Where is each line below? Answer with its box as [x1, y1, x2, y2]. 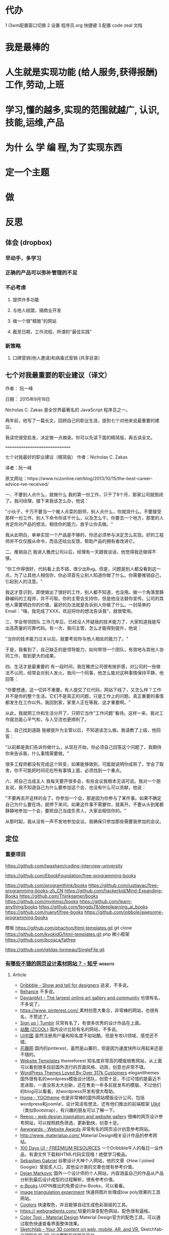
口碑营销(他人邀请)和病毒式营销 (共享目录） [12, 355, 103, 361]
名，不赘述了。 [20, 1013, 51, 1019]
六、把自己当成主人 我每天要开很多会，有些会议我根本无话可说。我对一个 [5, 778, 156, 784]
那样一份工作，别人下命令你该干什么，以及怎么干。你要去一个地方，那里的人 [5, 514, 164, 521]
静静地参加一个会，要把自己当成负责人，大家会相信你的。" [5, 807, 127, 814]
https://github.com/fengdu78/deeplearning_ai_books [38, 903, 148, 909]
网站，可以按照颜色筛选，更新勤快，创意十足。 [24, 1120, 122, 1126]
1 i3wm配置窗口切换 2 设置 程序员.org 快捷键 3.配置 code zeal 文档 [5, 22, 143, 28]
